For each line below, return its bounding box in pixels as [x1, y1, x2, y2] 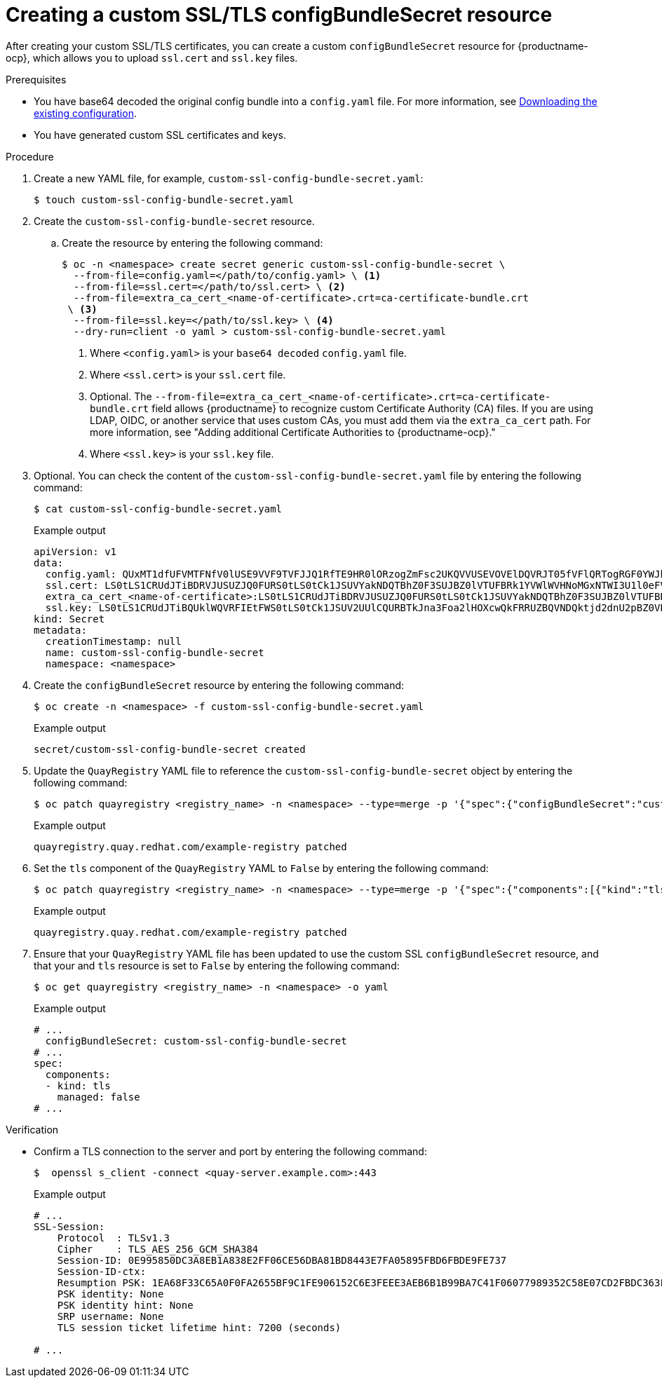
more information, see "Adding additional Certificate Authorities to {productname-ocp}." [90, 425, 496, 438]
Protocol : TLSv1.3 [57, 1232, 170, 1244]
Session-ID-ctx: [57, 1265, 147, 1277]
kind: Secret [34, 613, 105, 625]
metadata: [34, 624, 87, 636]
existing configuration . [34, 107, 137, 119]
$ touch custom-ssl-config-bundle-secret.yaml [34, 193, 294, 205]
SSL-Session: [34, 1220, 105, 1232]
